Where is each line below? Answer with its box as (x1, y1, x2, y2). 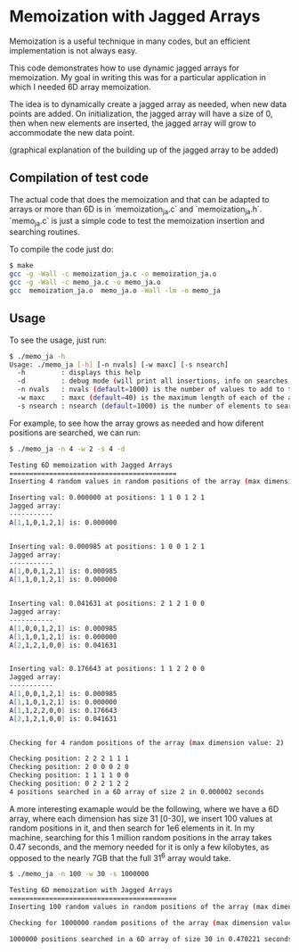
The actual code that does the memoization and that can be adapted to (9, 194, 270, 204)
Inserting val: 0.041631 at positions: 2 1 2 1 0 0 (9, 600, 205, 608)
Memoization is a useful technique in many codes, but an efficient (9, 36, 251, 46)
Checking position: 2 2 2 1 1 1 (9, 754, 129, 764)
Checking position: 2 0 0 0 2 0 (9, 763, 129, 772)
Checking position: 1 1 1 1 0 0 (9, 771, 129, 780)
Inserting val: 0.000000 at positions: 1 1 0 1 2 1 (9, 493, 205, 502)
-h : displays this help (17, 368, 141, 377)
